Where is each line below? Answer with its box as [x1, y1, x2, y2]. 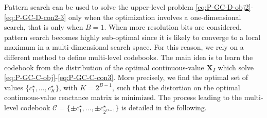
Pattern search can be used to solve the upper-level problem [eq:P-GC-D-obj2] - [4, 2, 254, 12]
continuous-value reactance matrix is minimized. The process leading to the [4, 92, 242, 103]
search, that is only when [4, 22, 83, 32]
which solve [218, 62, 254, 72]
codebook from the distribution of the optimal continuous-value [4, 62, 204, 72]
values [4, 82, 24, 92]
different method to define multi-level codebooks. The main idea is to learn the [4, 51, 253, 62]
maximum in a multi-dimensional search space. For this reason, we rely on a [4, 42, 244, 52]
